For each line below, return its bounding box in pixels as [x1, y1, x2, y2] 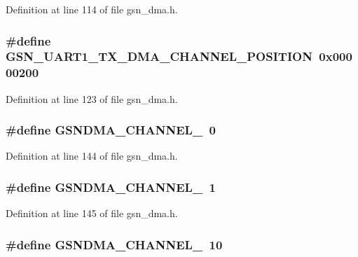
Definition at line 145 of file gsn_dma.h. [6, 206, 178, 221]
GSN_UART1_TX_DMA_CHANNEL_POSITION [6, 48, 312, 65]
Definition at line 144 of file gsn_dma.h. [6, 148, 178, 163]
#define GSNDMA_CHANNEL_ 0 [6, 121, 216, 139]
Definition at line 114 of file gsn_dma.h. [6, 2, 178, 16]
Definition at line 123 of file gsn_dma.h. [6, 91, 178, 106]
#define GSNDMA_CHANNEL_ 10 [6, 235, 223, 253]
